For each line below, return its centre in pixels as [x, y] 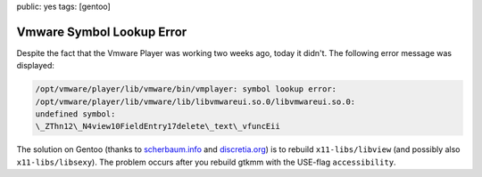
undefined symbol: [75, 114]
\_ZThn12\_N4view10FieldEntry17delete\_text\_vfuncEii [158, 126]
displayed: [36, 66]
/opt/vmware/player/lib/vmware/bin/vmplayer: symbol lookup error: [186, 89]
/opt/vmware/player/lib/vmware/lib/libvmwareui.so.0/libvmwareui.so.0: [195, 101]
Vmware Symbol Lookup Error [102, 32]
